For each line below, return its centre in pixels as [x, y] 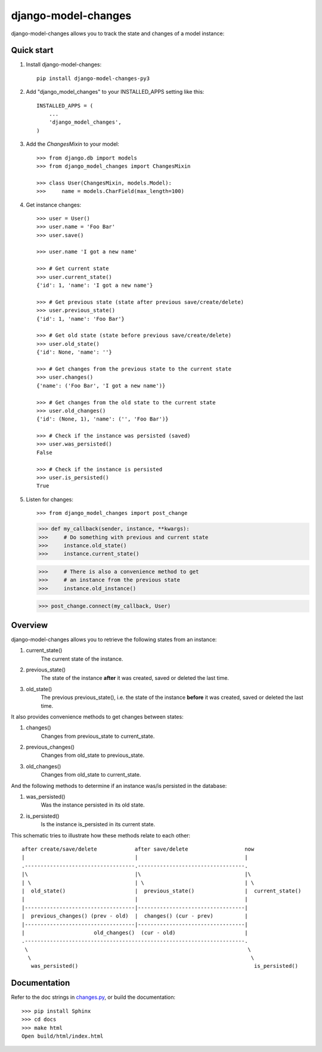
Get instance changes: [54, 205]
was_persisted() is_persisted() [164, 966]
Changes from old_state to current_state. [91, 775]
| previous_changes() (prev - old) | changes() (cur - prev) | [135, 916]
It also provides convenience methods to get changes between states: [97, 716]
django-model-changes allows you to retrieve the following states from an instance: [114, 639]
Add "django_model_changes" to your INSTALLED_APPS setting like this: [115, 92]
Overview [30, 625]
